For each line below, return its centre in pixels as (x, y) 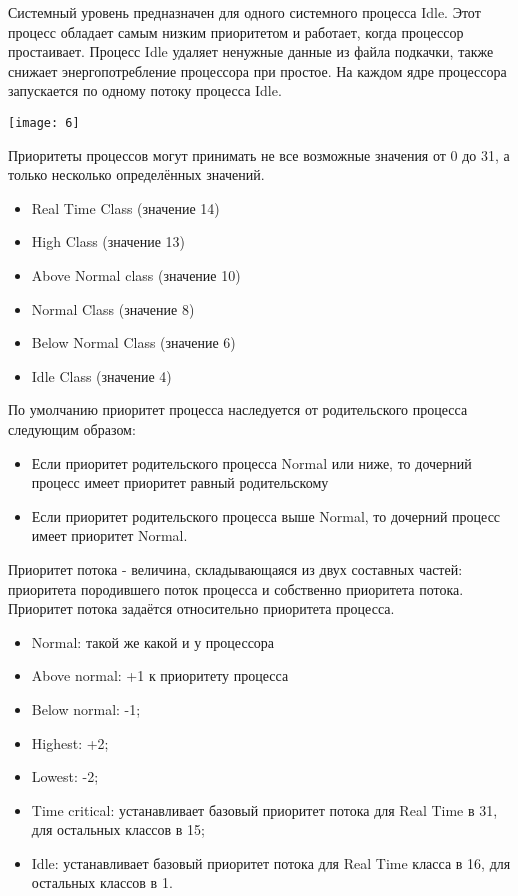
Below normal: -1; (86, 708)
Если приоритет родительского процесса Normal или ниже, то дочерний (251, 462)
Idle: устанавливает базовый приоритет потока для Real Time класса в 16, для (271, 862)
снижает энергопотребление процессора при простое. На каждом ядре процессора (257, 70)
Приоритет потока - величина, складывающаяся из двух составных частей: (235, 568)
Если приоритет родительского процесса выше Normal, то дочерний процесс (266, 515)
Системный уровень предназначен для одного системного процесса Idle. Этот (244, 12)
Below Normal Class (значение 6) (133, 342)
